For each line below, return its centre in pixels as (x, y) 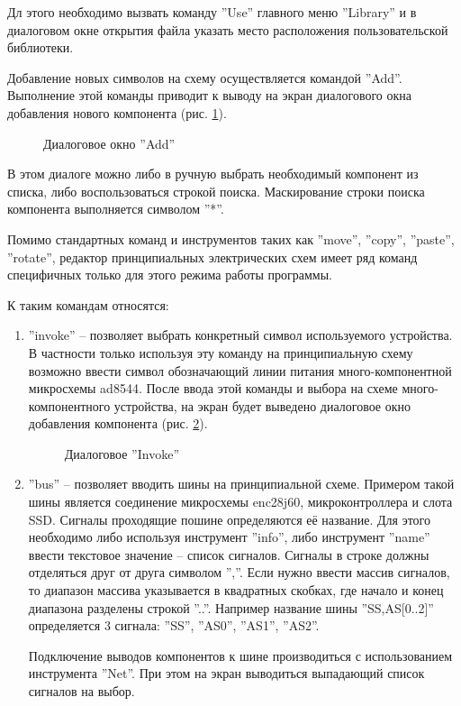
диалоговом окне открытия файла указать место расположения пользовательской (228, 29)
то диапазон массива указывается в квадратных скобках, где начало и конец (236, 590)
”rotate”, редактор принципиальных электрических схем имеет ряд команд (212, 257)
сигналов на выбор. (81, 691)
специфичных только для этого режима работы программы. (170, 275)
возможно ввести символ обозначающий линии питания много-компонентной (240, 370)
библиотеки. (41, 47)
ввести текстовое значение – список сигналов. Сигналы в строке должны (229, 554)
